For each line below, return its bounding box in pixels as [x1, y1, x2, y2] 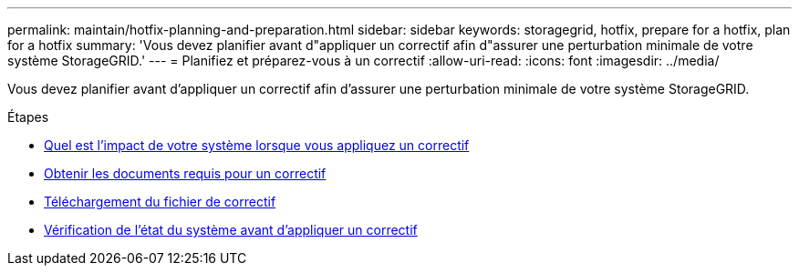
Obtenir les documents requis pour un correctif [44, 166, 327, 181]
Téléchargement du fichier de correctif [44, 194, 276, 209]
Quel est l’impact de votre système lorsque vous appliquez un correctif [44, 137, 470, 153]
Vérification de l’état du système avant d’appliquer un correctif [44, 222, 418, 238]
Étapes [7, 109, 49, 125]
